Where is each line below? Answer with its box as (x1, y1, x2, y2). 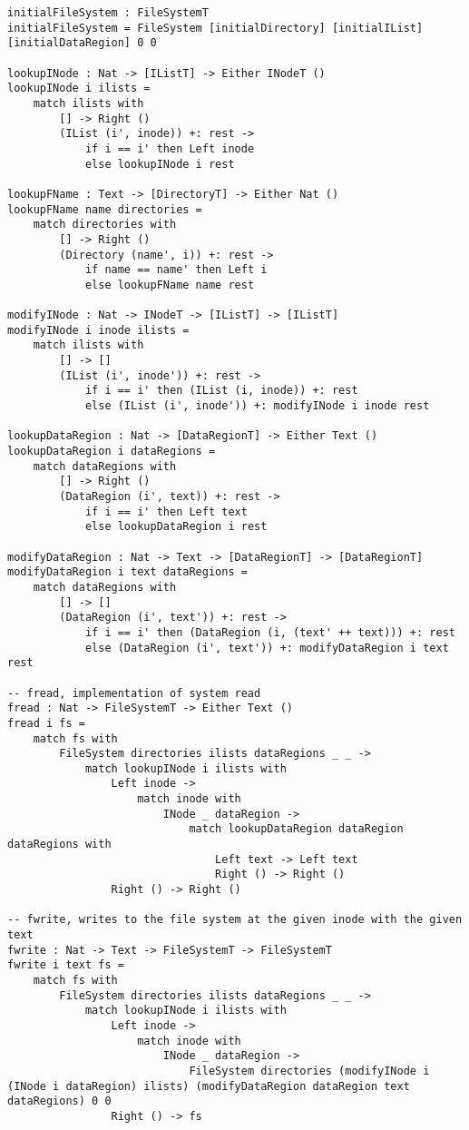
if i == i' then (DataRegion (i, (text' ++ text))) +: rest (84, 625, 455, 639)
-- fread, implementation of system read (7, 686, 261, 700)
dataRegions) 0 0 (7, 1095, 112, 1108)
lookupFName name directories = (7, 202, 202, 216)
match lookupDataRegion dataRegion (189, 822, 404, 836)
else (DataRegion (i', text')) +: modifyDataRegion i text (84, 641, 449, 654)
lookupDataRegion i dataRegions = (7, 445, 216, 458)
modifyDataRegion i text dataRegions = (7, 565, 248, 579)
